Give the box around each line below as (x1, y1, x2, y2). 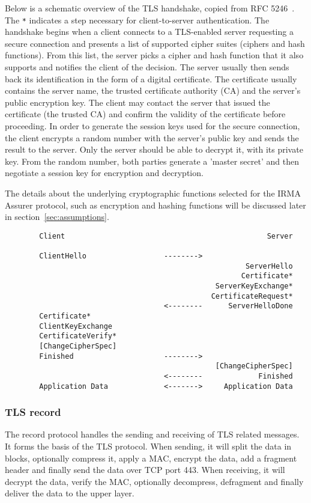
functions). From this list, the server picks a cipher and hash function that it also (5, 49, 304, 61)
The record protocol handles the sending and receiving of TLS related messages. (5, 428, 300, 441)
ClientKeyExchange (39, 322, 112, 331)
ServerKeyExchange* (215, 282, 293, 291)
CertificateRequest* (211, 291, 293, 300)
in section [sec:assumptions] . (5, 210, 109, 223)
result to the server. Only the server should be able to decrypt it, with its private (5, 143, 303, 156)
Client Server (39, 231, 293, 240)
